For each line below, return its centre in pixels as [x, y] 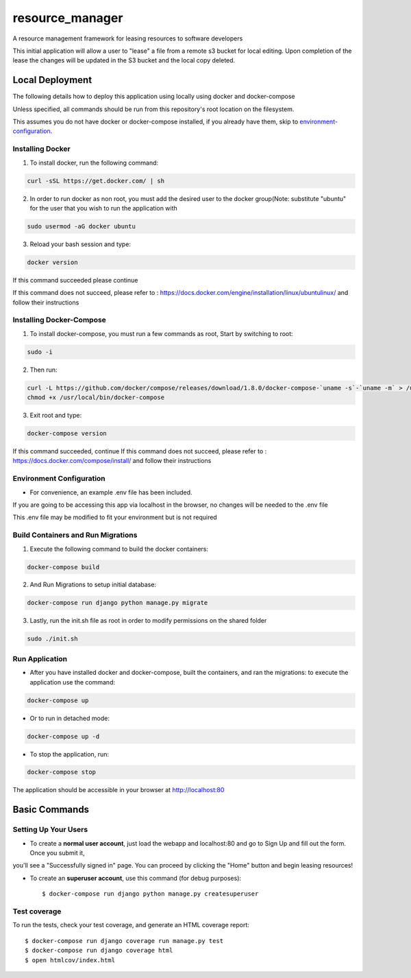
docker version [52, 262]
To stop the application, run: [70, 754]
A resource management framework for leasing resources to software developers [128, 38]
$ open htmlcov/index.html [70, 960]
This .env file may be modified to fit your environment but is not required [115, 517]
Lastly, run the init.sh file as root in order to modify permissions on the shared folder [148, 621]
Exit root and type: [56, 416]
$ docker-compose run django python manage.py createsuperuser [150, 894]
